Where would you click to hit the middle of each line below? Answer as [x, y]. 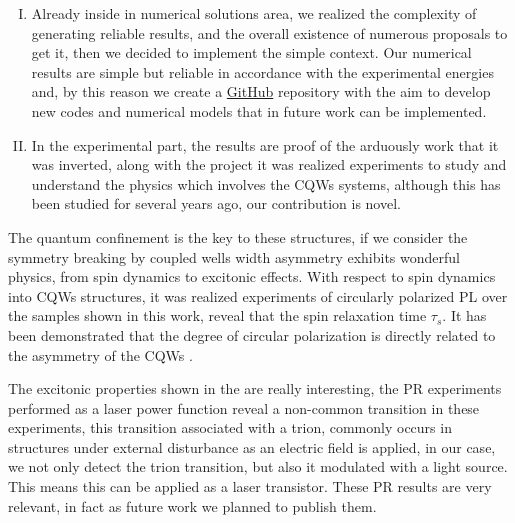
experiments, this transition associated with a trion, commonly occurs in [230, 427]
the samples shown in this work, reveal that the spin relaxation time [217, 315]
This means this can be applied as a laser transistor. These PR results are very [250, 486]
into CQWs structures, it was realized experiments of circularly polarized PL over [258, 295]
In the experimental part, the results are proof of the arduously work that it [265, 144]
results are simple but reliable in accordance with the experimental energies [262, 71]
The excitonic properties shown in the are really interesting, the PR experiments [255, 388]
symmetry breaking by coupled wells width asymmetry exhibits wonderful [234, 256]
